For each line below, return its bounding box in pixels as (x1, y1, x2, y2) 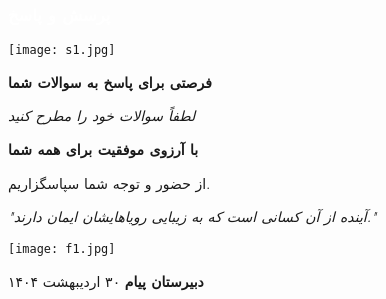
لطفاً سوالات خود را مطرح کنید (8, 105, 196, 126)
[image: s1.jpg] (8, 43, 116, 58)
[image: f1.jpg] (8, 241, 116, 256)
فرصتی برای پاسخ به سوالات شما (8, 71, 212, 92)
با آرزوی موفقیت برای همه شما (8, 139, 199, 160)
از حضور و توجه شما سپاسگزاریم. (8, 172, 211, 193)
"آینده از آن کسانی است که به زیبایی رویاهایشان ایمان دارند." (8, 206, 377, 227)
